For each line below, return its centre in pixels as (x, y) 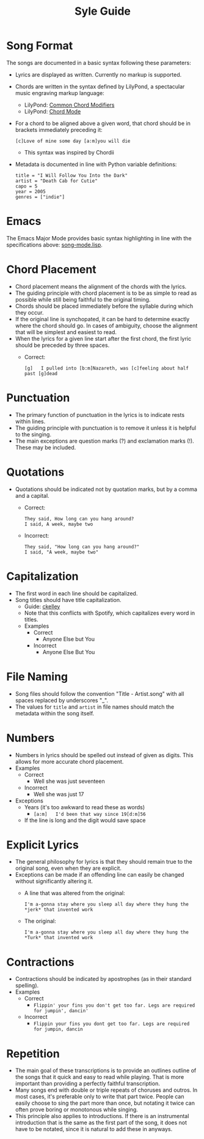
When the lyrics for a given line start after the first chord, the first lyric (103, 338)
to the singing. (33, 434)
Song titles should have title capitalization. (68, 600)
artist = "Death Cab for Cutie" (56, 181)
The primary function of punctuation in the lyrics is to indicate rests (100, 414)
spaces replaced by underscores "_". (62, 700)
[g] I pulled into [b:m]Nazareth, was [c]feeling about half (107, 368)
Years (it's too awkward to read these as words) (85, 807)
